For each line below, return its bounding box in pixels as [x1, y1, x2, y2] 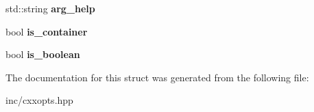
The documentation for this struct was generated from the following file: [5, 70, 309, 84]
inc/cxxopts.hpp [5, 93, 73, 107]
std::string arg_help [5, 1, 95, 15]
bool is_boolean [5, 47, 80, 61]
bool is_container [5, 24, 88, 38]
